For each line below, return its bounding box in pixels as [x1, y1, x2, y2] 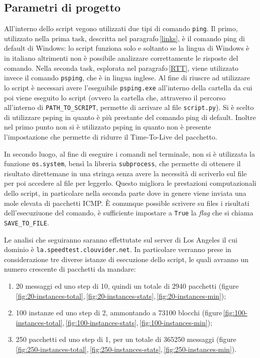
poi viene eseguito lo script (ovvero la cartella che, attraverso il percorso [4, 92, 226, 102]
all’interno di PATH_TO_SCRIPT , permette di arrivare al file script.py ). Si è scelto [4, 102, 254, 112]
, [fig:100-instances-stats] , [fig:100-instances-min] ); [62, 317, 212, 327]
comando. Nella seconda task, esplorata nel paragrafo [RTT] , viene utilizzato [4, 62, 238, 73]
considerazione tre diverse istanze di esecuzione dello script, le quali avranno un [4, 254, 249, 264]
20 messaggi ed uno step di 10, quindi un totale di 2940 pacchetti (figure [16, 280, 239, 291]
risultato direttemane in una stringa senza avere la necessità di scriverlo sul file [4, 168, 247, 178]
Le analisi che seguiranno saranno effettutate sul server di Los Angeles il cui [4, 234, 237, 245]
